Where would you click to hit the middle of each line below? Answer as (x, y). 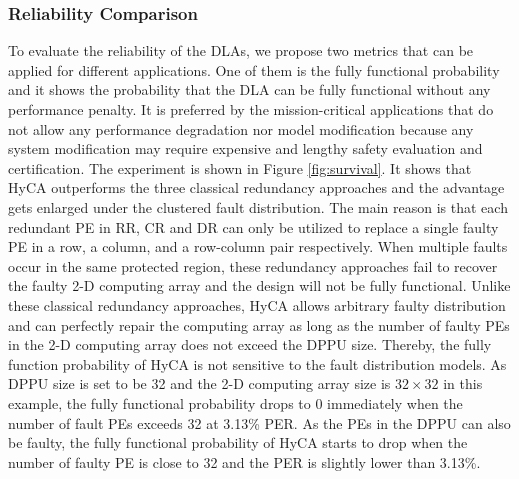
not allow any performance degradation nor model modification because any (241, 128)
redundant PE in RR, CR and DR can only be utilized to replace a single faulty (253, 226)
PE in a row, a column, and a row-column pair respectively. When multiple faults (258, 246)
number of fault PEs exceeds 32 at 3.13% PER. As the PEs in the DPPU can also (259, 422)
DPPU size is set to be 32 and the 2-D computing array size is (199, 383)
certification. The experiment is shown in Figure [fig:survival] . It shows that (240, 167)
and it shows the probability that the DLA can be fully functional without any (249, 89)
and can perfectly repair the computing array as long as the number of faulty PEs (259, 324)
